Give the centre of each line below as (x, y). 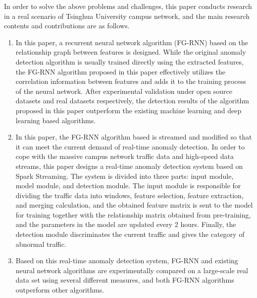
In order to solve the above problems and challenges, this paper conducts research (128, 6)
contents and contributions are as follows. (67, 26)
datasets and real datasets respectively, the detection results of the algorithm (132, 101)
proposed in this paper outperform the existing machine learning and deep (128, 110)
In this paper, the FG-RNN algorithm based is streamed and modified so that (134, 137)
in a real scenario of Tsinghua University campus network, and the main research (127, 16)
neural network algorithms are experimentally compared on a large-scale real (132, 270)
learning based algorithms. (56, 120)
